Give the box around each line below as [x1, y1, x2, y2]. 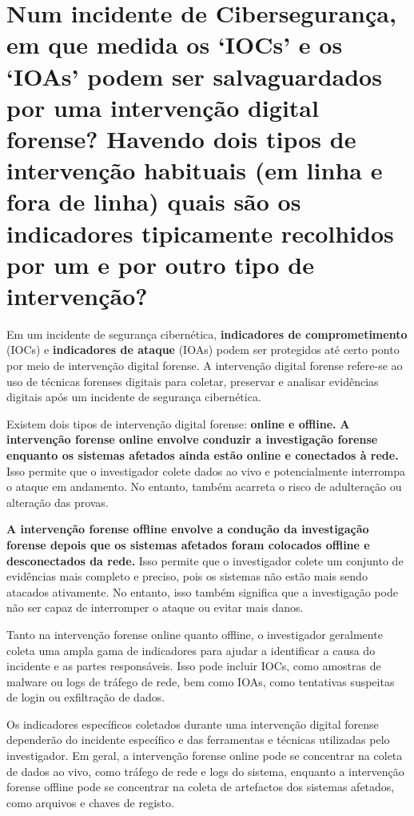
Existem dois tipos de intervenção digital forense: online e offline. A [6, 415, 350, 432]
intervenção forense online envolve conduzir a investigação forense [6, 431, 378, 448]
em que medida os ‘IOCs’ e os [6, 28, 343, 61]
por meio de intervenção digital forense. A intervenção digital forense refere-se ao [6, 357, 403, 373]
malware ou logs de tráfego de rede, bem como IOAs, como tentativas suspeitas [6, 673, 395, 689]
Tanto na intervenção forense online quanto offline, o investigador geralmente [6, 625, 383, 642]
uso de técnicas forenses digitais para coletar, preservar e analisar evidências [6, 372, 379, 389]
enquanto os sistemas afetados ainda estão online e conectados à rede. [6, 446, 399, 463]
